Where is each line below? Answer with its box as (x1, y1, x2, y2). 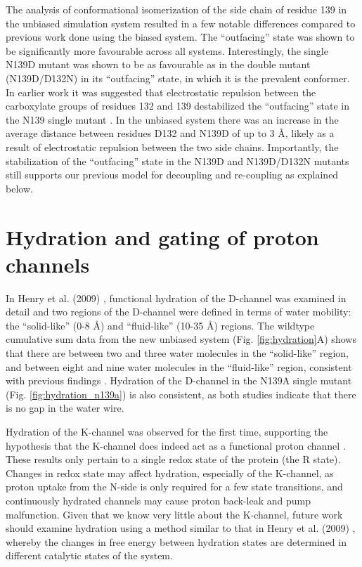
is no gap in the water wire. (6, 400, 124, 415)
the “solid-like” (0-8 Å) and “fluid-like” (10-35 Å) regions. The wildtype (6, 318, 315, 332)
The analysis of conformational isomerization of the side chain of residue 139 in (6, 2, 347, 16)
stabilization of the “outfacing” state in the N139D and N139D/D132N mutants (6, 153, 349, 168)
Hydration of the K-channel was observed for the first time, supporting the (6, 424, 328, 438)
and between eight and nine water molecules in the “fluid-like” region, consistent (6, 359, 352, 374)
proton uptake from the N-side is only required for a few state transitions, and (6, 479, 343, 494)
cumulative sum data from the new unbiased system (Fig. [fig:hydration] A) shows (6, 332, 356, 346)
